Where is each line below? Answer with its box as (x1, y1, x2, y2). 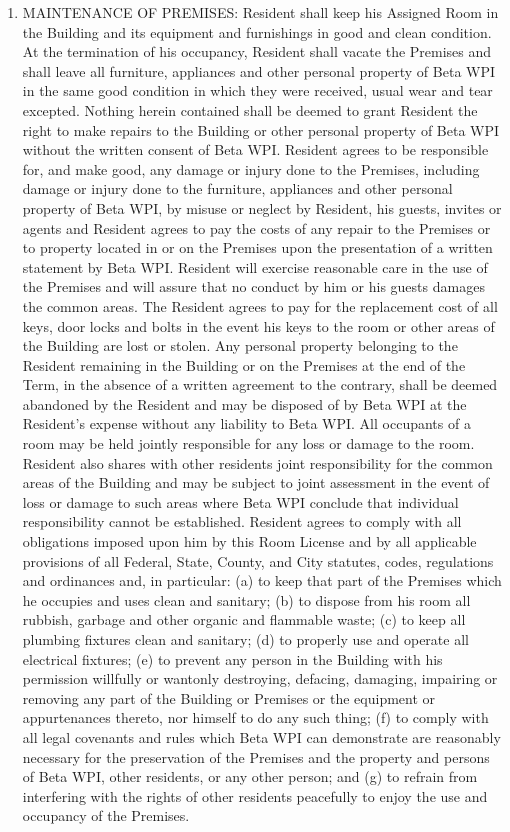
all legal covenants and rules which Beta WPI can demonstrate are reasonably (22, 726, 501, 747)
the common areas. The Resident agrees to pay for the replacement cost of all (22, 295, 498, 316)
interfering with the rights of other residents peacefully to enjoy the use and (22, 785, 488, 806)
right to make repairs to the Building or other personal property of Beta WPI (22, 119, 500, 140)
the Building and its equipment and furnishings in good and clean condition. (22, 21, 492, 42)
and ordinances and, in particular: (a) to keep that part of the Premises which (22, 570, 502, 591)
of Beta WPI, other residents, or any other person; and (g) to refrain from (22, 766, 478, 787)
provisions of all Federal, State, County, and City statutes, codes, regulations (22, 550, 494, 571)
